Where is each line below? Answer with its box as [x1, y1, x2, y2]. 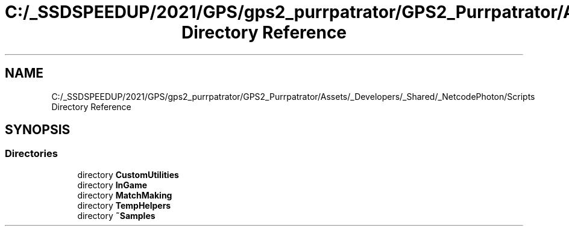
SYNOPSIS [5, 122, 71, 138]
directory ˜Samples [77, 210, 156, 221]
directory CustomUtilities [77, 169, 179, 180]
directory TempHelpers [77, 200, 171, 211]
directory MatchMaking [77, 189, 172, 200]
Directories [5, 147, 58, 160]
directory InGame [77, 179, 148, 190]
